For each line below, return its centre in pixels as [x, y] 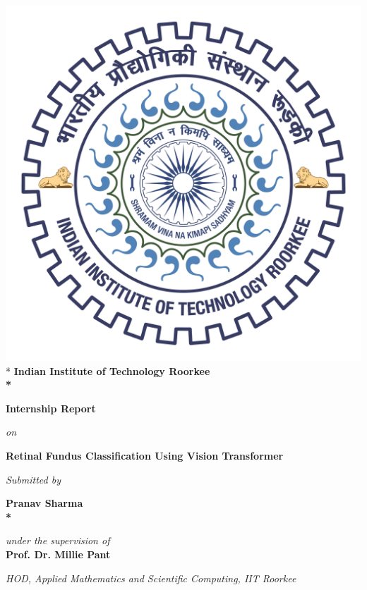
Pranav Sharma [44, 503]
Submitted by [34, 479]
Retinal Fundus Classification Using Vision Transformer [145, 455]
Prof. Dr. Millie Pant [58, 554]
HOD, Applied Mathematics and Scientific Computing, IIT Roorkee [151, 578]
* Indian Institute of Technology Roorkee [108, 370]
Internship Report [51, 408]
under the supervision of [58, 540]
